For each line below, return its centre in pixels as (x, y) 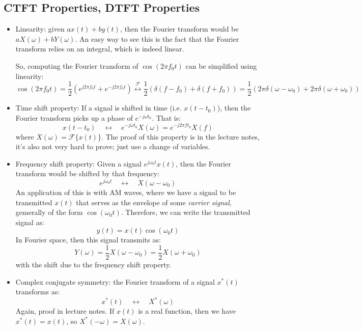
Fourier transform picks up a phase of (74, 117)
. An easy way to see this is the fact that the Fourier (157, 38)
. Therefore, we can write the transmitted (186, 212)
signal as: (30, 222)
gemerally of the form (49, 212)
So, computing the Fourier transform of (77, 65)
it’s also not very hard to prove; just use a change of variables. (113, 146)
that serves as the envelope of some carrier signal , (154, 202)
